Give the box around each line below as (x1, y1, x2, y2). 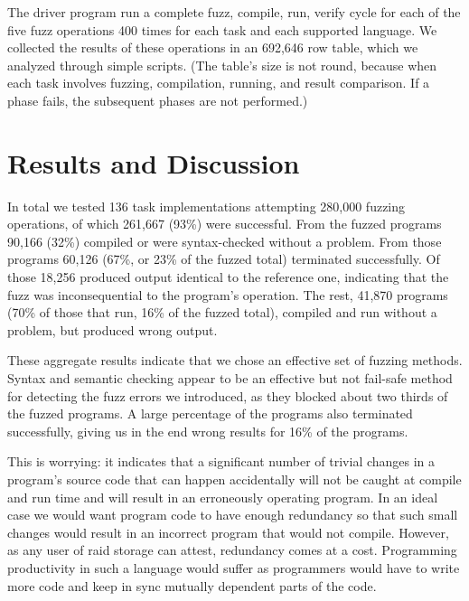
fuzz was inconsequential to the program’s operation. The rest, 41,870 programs (7, 285, 448, 304)
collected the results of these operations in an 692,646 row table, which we (7, 38, 418, 57)
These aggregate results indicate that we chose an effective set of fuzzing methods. (7, 351, 463, 370)
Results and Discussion (7, 144, 300, 181)
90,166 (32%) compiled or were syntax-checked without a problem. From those (7, 231, 442, 250)
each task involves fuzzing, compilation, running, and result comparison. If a (7, 73, 430, 92)
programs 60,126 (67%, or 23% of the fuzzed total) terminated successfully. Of (7, 249, 440, 268)
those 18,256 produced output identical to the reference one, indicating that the (7, 268, 449, 286)
